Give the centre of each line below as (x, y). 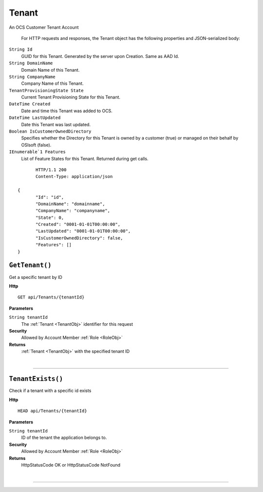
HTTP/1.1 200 (51, 170)
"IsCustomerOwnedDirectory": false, (79, 238)
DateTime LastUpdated (35, 118)
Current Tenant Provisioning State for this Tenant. (71, 97)
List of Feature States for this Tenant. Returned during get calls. (85, 158)
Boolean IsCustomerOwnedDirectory (50, 131)
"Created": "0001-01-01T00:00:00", (78, 225)
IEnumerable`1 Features (37, 152)
